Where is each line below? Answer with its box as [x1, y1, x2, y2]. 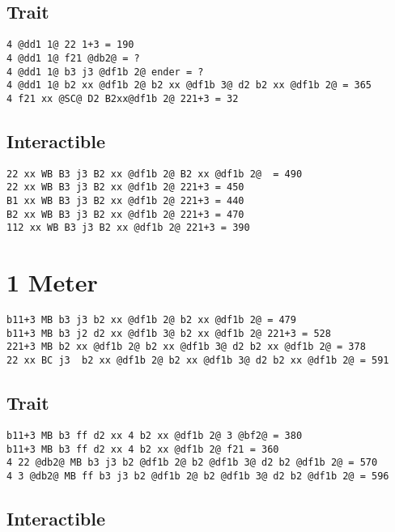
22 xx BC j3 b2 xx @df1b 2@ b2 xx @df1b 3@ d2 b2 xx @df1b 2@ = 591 [6, 355, 389, 367]
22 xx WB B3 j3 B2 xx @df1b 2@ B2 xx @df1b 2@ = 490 [6, 168, 303, 180]
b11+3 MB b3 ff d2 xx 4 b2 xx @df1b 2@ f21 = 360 [6, 443, 279, 455]
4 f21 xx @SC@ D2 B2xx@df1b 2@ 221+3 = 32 [6, 92, 239, 104]
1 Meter [6, 266, 98, 299]
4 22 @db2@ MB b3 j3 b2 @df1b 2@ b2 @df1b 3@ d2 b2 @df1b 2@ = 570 [6, 457, 378, 469]
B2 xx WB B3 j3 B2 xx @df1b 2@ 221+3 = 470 [6, 208, 244, 220]
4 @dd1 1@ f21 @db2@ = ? [6, 52, 140, 64]
